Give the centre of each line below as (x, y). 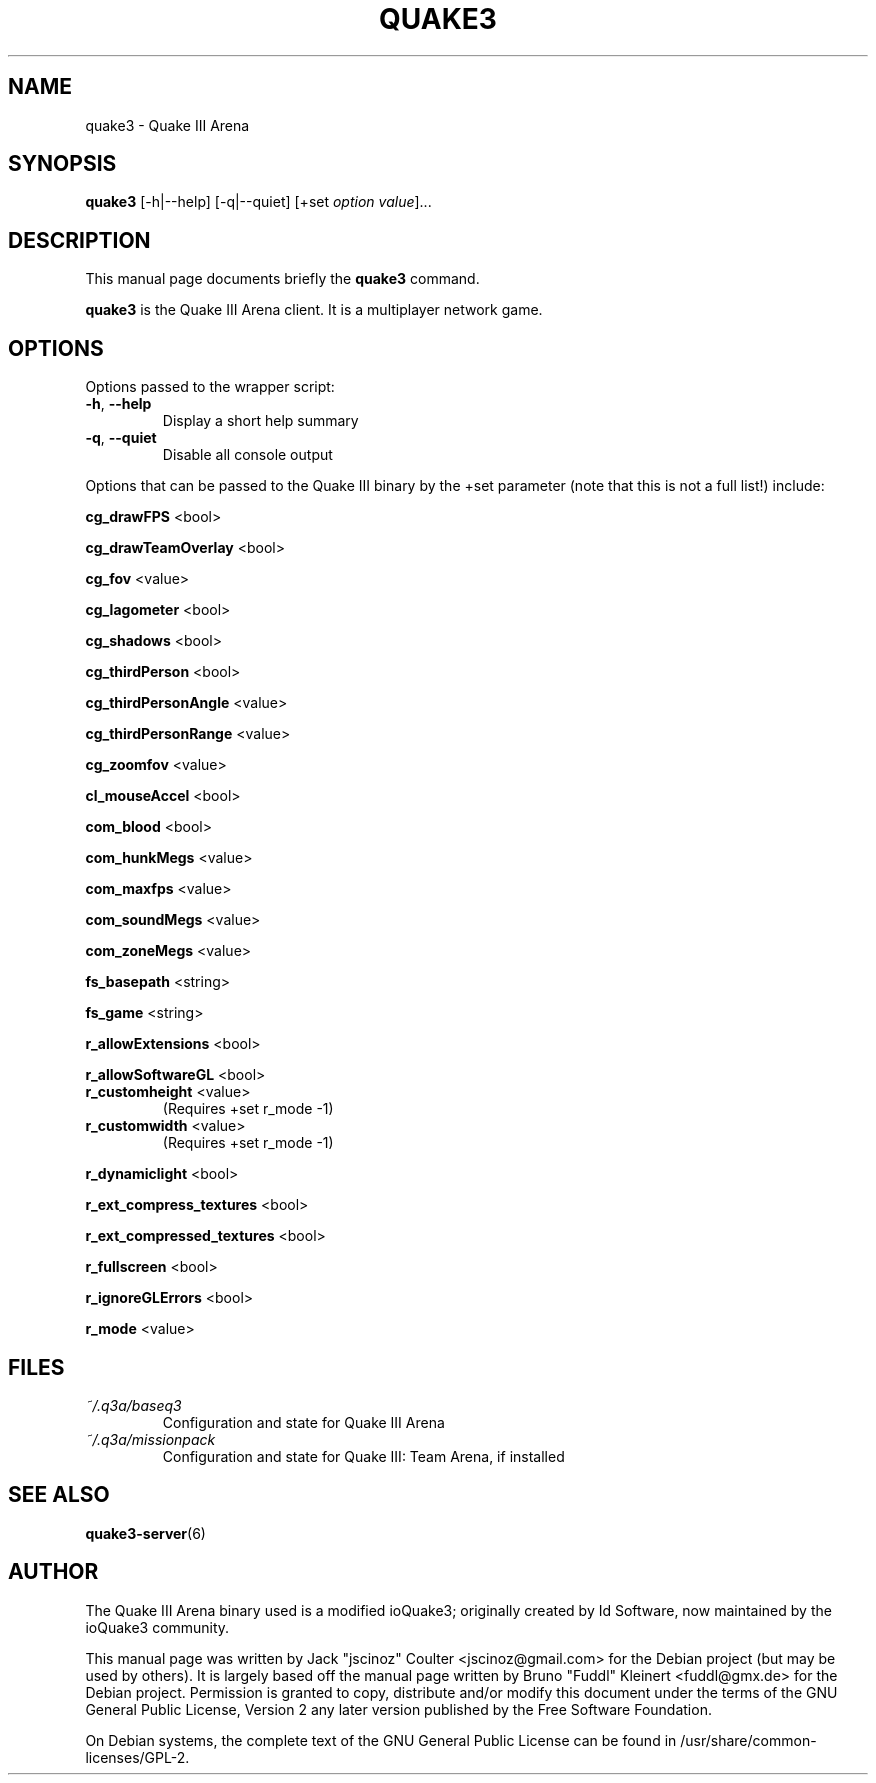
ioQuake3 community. (157, 1627)
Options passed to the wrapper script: (210, 387)
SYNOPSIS (62, 164)
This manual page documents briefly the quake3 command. (282, 279)
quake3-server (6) (145, 1533)
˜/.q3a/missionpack (150, 1439)
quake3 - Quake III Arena (167, 125)
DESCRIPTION (79, 240)
